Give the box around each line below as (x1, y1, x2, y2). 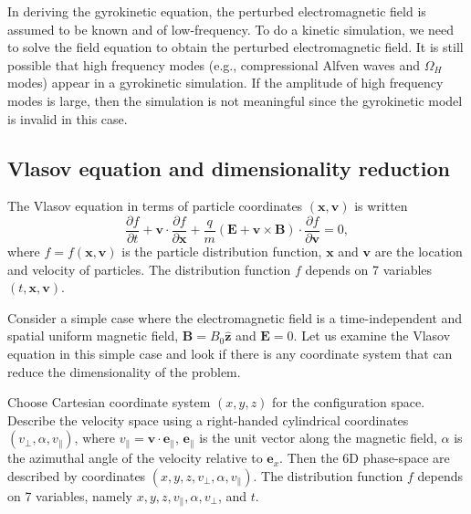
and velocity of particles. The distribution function (7, 259, 291, 278)
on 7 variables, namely (7, 486, 133, 505)
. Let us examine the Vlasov (293, 326, 451, 345)
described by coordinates (7, 466, 146, 485)
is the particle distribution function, (121, 242, 322, 261)
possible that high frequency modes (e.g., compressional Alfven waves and (7, 55, 421, 74)
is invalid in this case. (7, 109, 128, 128)
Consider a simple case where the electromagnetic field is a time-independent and (7, 308, 463, 327)
